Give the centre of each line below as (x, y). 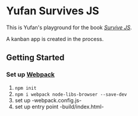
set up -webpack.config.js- (48, 100)
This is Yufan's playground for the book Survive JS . (69, 27)
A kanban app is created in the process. (55, 39)
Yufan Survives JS (53, 11)
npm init (26, 88)
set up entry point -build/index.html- (59, 106)
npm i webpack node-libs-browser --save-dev (71, 94)
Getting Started (35, 58)
